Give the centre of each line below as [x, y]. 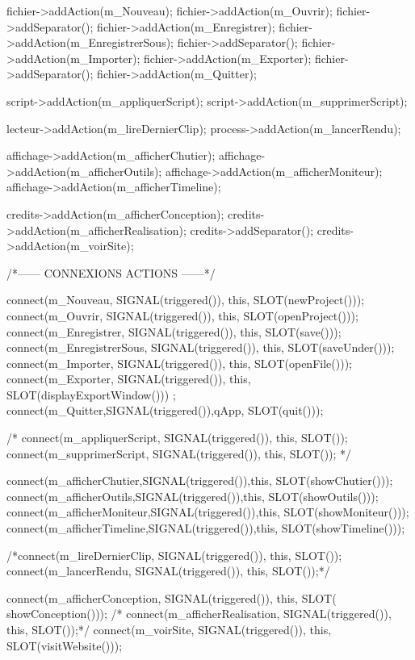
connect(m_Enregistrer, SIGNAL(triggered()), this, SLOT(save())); [174, 331]
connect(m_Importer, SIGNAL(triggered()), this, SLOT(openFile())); [179, 363]
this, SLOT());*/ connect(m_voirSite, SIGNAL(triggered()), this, [169, 629]
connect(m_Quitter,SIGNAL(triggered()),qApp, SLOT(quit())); [165, 410]
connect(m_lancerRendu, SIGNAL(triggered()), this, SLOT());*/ [168, 571]
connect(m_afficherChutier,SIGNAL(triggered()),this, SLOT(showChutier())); [200, 480]
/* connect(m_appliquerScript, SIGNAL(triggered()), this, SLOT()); [177, 438]
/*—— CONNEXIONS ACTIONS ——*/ [111, 272]
